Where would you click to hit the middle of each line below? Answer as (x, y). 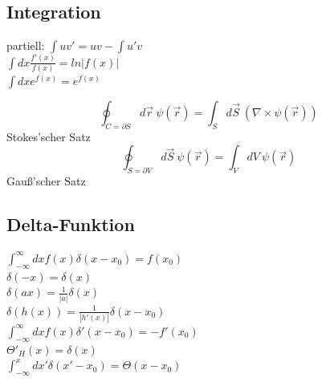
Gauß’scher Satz (46, 181)
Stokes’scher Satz (49, 136)
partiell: (26, 45)
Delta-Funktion (71, 224)
